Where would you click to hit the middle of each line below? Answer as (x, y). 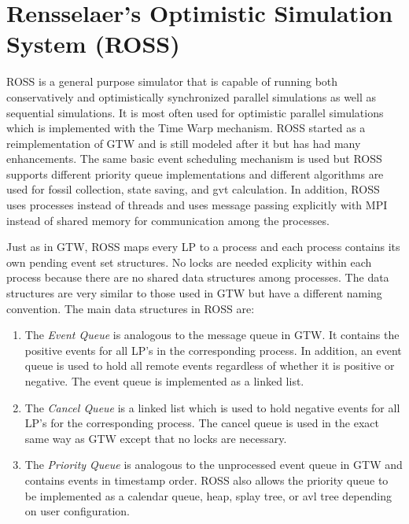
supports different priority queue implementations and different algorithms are (195, 173)
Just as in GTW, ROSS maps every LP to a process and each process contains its (203, 247)
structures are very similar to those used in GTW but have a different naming (194, 293)
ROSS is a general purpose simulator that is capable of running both (172, 81)
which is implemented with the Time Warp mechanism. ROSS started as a (186, 128)
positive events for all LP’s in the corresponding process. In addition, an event (213, 350)
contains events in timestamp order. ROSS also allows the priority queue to (206, 480)
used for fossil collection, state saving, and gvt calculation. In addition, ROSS (193, 189)
